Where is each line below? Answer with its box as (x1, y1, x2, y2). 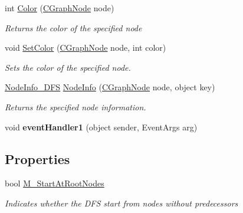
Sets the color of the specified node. (5, 61, 131, 73)
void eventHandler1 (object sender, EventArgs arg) (5, 120, 198, 133)
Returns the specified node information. (5, 100, 146, 113)
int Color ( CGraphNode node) (5, 2, 114, 14)
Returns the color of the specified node (5, 21, 142, 34)
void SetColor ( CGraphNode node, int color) (5, 41, 166, 54)
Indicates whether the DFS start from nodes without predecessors (5, 196, 238, 209)
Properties (5, 149, 70, 168)
